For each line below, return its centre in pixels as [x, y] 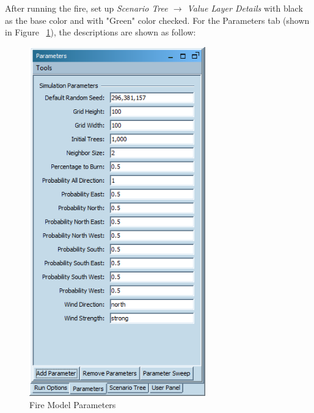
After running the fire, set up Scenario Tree [86, 8]
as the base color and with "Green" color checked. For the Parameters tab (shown [157, 20]
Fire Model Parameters [73, 404]
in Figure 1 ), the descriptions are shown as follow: [100, 32]
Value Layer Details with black [245, 8]
